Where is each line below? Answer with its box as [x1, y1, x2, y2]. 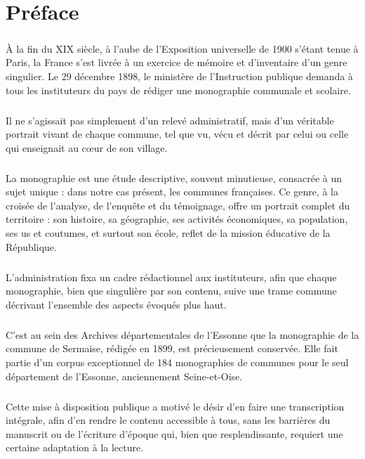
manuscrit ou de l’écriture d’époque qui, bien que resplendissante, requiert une [6, 426, 343, 441]
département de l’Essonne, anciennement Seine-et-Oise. [6, 368, 243, 383]
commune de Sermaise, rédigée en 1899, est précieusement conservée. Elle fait [6, 341, 338, 356]
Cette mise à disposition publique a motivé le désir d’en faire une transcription [6, 399, 345, 413]
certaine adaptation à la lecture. [6, 440, 144, 455]
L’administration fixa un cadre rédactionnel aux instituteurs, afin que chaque [6, 269, 337, 284]
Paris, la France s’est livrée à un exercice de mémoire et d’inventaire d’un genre [6, 55, 347, 70]
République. [6, 239, 57, 254]
